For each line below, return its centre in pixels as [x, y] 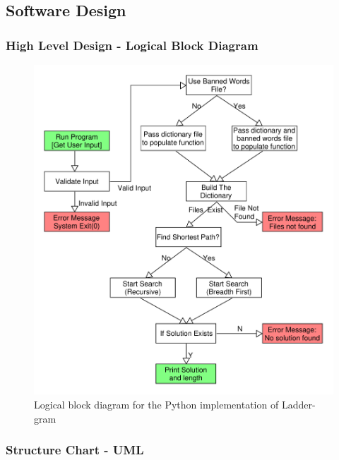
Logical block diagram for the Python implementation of [156, 404]
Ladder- [298, 404]
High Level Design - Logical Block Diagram [132, 45]
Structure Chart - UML [75, 450]
